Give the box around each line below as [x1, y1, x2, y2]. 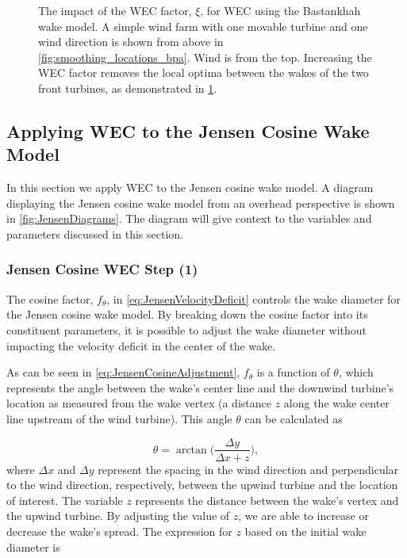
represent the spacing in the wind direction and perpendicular [98, 461, 399, 477]
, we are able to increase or [238, 507, 369, 524]
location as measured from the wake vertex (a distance [6, 395, 271, 411]
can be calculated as [244, 410, 343, 426]
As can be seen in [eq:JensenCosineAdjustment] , [6, 364, 240, 380]
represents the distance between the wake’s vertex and [135, 491, 399, 508]
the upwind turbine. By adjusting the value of [6, 507, 230, 524]
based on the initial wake [244, 522, 367, 539]
